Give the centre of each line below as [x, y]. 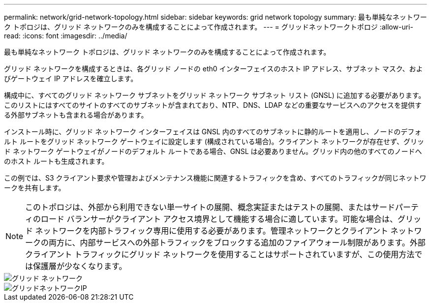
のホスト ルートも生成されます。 [56, 161]
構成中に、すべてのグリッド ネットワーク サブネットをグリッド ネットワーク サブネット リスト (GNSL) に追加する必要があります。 [215, 95]
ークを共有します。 [35, 188]
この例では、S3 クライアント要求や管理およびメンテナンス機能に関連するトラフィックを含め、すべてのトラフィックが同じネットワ [215, 178]
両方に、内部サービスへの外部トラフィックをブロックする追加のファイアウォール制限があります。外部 [237, 243]
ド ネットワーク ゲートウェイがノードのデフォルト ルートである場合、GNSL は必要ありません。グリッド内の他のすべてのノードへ [213, 151]
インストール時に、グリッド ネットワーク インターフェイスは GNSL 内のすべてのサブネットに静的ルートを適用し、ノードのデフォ [213, 132]
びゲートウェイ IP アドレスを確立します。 [71, 78]
